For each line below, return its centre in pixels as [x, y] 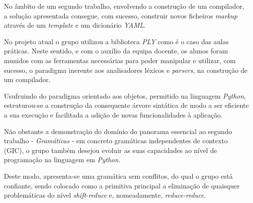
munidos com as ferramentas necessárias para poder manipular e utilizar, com [120, 60]
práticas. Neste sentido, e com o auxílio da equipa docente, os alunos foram [116, 51]
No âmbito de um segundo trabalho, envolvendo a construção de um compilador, [124, 6]
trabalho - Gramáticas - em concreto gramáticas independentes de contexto [116, 141]
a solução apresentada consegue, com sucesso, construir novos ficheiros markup [121, 15]
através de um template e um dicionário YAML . [75, 25]
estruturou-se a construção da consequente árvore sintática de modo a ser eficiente [126, 105]
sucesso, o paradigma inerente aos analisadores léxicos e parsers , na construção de [126, 70]
